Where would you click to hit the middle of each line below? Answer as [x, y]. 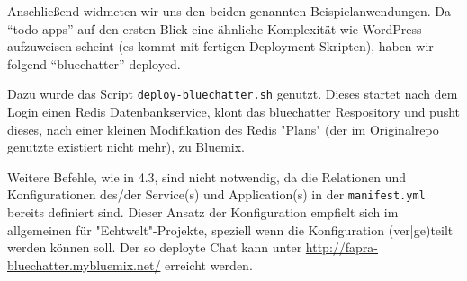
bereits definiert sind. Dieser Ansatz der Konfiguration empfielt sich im [203, 212]
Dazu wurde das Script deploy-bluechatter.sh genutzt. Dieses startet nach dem [233, 94]
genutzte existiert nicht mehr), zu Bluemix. [126, 147]
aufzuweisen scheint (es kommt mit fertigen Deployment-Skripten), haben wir [220, 46]
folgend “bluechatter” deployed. [94, 63]
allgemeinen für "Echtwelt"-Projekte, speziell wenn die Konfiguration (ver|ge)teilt [230, 229]
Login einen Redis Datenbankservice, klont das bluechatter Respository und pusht [234, 112]
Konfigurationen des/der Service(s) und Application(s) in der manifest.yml [216, 194]
